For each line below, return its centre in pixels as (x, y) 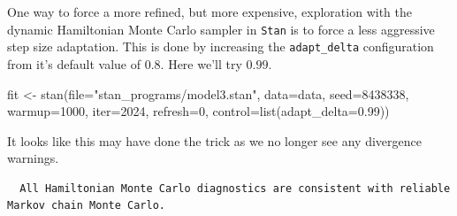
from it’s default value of (74, 63)
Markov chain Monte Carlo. (86, 206)
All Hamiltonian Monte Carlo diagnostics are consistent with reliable (235, 188)
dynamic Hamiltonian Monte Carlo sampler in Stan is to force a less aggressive (221, 29)
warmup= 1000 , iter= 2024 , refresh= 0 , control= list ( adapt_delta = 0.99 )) (198, 111)
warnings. (33, 158)
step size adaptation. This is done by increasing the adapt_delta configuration (221, 46)
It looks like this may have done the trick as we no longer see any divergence (214, 140)
